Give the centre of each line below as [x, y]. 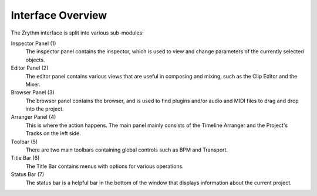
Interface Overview [59, 15]
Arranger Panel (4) [33, 117]
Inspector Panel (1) [33, 43]
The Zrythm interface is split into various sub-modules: [77, 33]
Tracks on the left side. [53, 133]
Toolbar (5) [24, 142]
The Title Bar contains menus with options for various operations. [105, 166]
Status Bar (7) [28, 174]
